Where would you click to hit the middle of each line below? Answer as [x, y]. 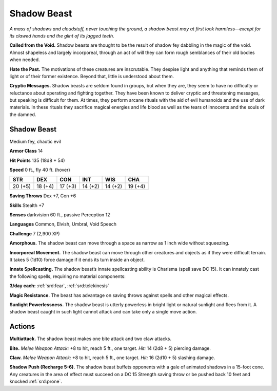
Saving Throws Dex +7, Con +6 [43, 196]
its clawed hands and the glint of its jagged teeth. [62, 35]
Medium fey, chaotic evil [35, 141]
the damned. [23, 114]
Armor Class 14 [26, 151]
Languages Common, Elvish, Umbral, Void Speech [63, 224]
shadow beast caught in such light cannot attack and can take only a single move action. [103, 312]
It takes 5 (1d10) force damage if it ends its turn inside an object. [77, 260]
